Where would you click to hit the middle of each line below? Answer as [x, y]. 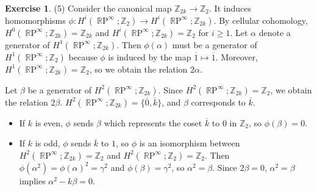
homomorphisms [35, 20]
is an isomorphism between [190, 143]
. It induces [230, 8]
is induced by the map [150, 56]
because [83, 56]
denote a [275, 32]
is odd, [48, 143]
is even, [49, 122]
